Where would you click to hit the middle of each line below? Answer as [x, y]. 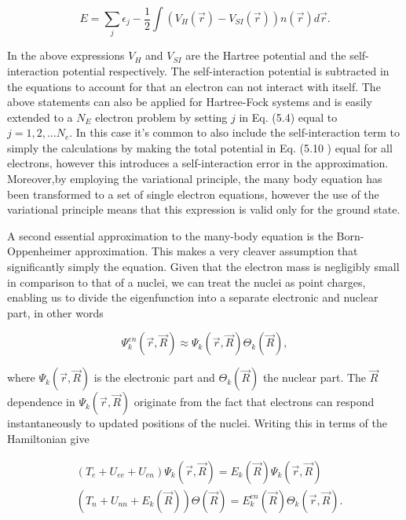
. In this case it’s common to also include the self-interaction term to [235, 132]
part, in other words [55, 312]
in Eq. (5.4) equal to [288, 117]
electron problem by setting [161, 117]
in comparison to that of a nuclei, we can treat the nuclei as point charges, [187, 282]
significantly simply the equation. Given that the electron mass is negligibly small [203, 267]
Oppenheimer [40, 251]
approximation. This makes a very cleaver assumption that [216, 251]
